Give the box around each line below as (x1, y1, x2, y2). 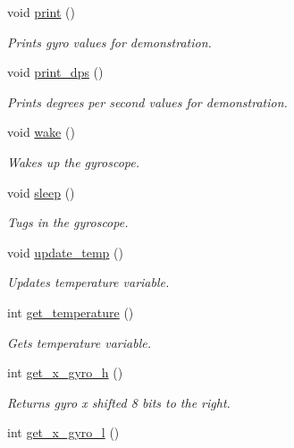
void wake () (7, 123, 75, 141)
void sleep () (7, 182, 75, 201)
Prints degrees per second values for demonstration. (7, 92, 288, 111)
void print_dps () (7, 63, 104, 81)
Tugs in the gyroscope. (7, 213, 129, 232)
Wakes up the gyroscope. (7, 152, 139, 171)
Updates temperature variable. (7, 273, 170, 292)
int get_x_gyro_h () (7, 363, 123, 382)
